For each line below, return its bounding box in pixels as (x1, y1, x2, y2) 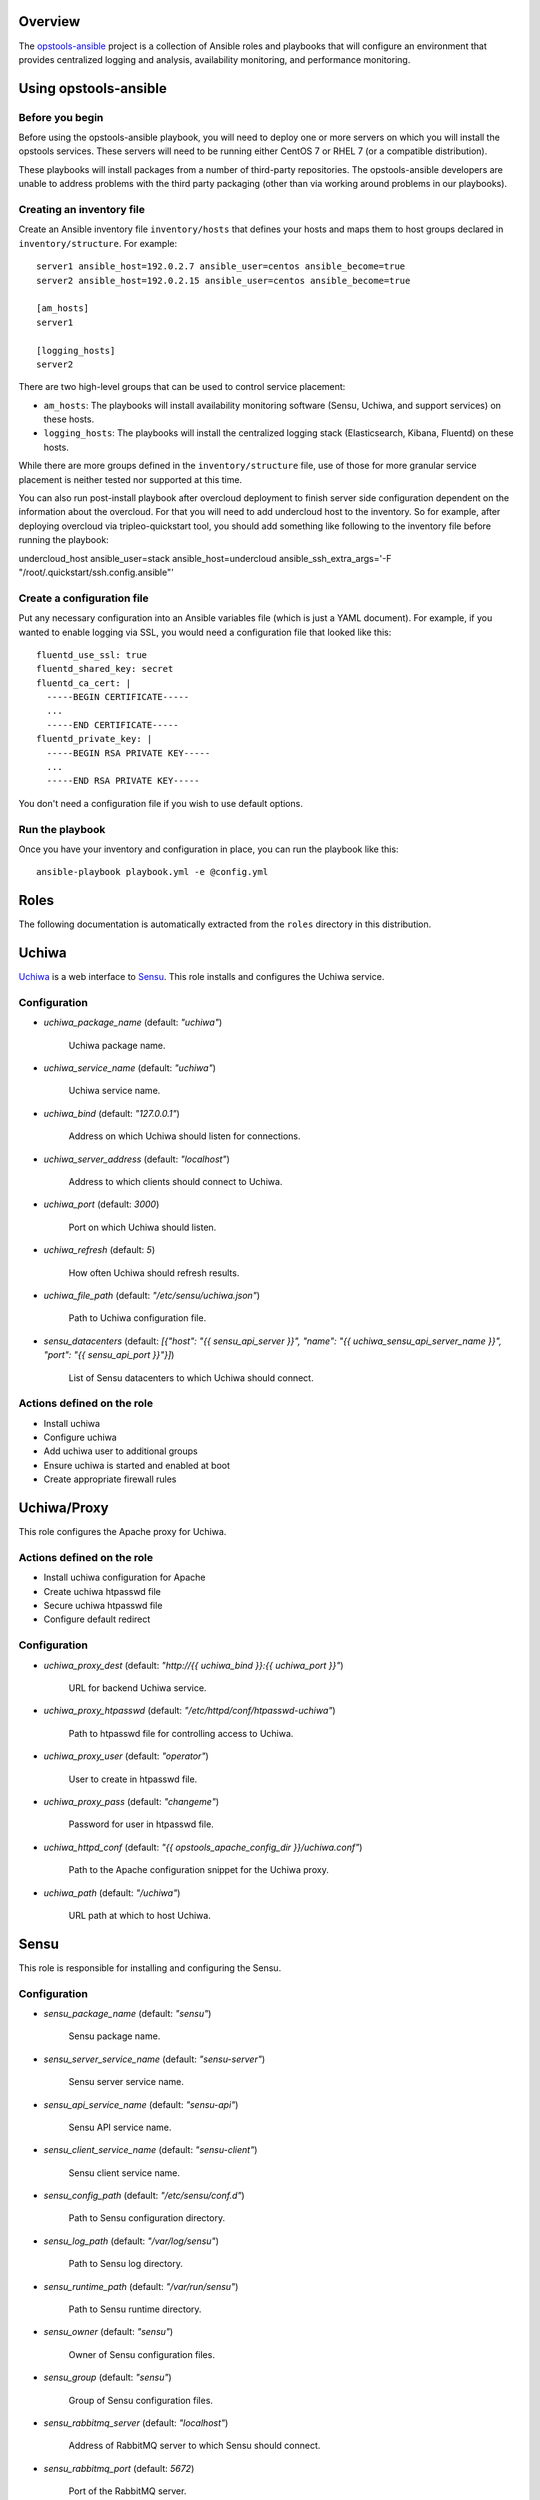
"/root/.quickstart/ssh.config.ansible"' (18, 566, 174, 578)
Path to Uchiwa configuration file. (68, 1312, 207, 1324)
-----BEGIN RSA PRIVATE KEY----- (46, 747, 211, 759)
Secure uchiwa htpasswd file (43, 1600, 163, 1612)
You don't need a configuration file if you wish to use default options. (18, 797, 304, 809)
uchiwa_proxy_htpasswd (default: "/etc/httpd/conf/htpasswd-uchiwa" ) (43, 1705, 336, 1717)
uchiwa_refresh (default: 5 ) (43, 1244, 155, 1256)
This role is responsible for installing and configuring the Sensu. (18, 1961, 282, 1974)
